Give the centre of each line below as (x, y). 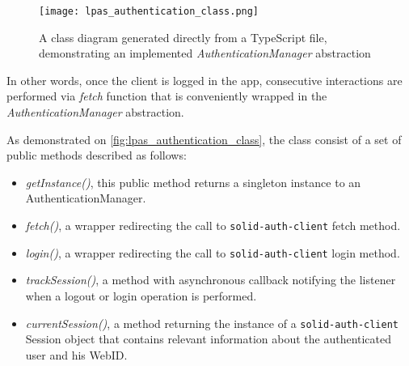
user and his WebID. (76, 354)
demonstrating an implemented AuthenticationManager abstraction (205, 53)
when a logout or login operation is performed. (141, 295)
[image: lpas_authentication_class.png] (149, 11)
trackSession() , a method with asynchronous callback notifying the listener (211, 280)
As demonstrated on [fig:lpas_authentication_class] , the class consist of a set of (204, 139)
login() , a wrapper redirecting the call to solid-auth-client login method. (213, 252)
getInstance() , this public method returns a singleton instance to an (193, 182)
